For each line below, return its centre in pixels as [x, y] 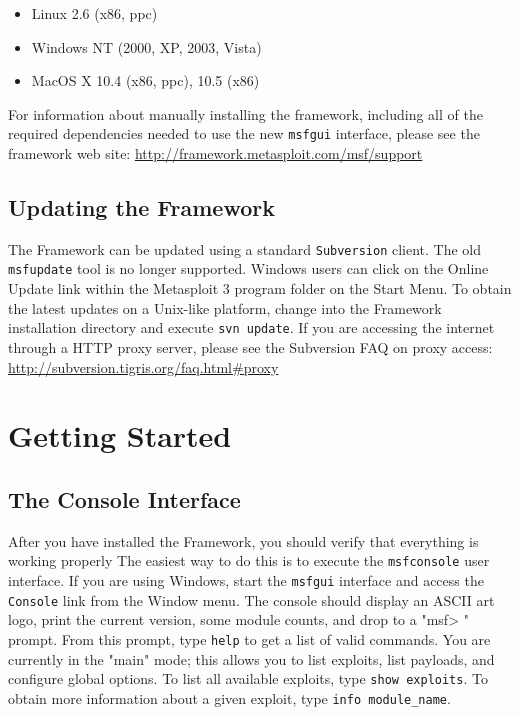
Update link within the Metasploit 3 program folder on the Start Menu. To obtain [260, 288]
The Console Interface [124, 498]
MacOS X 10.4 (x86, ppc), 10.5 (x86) [145, 80]
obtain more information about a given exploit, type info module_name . [229, 697]
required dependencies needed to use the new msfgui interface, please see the [244, 133]
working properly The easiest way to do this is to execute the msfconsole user [249, 560]
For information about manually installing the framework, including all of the [245, 113]
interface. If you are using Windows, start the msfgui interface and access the [246, 580]
